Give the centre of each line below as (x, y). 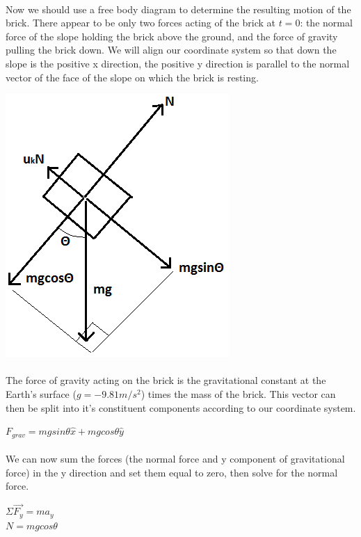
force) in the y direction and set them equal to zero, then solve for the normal (172, 472)
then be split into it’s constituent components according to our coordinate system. (181, 407)
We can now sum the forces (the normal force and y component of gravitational (175, 459)
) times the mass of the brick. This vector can (238, 393)
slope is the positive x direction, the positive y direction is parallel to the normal (178, 63)
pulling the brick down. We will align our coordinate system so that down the (171, 50)
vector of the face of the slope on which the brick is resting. (132, 77)
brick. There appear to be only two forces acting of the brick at (141, 23)
